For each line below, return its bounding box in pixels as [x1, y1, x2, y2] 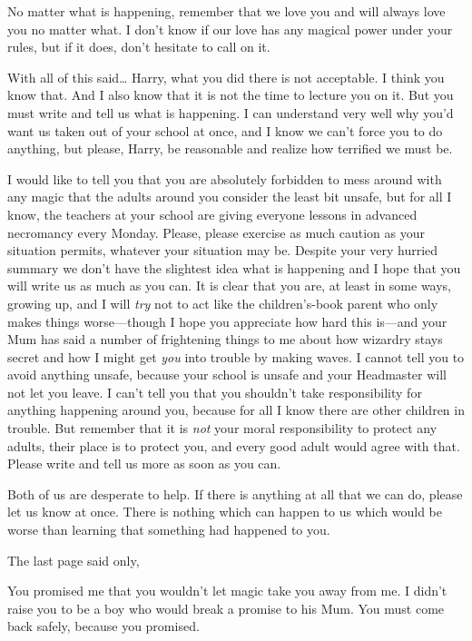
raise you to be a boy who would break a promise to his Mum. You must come [7, 598, 445, 617]
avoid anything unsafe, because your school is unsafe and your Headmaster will [7, 365, 447, 384]
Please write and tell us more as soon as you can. [7, 454, 281, 473]
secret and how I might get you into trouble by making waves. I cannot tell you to [7, 347, 465, 366]
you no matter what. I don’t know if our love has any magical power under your [7, 19, 453, 38]
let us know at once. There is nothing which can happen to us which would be [7, 502, 442, 521]
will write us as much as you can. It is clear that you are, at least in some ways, [7, 276, 452, 295]
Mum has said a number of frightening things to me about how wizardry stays [7, 330, 443, 349]
